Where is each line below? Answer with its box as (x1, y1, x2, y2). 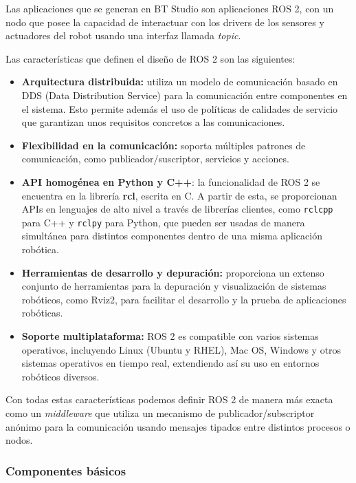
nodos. (5, 433, 33, 447)
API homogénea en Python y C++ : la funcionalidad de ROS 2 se (21, 174, 320, 189)
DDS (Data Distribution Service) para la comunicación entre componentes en (21, 87, 348, 102)
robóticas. (21, 305, 63, 320)
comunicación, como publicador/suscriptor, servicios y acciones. (21, 151, 289, 166)
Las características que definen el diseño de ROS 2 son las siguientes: (5, 51, 296, 65)
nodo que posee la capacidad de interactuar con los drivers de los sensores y (5, 14, 324, 29)
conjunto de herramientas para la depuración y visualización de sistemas (21, 279, 326, 293)
